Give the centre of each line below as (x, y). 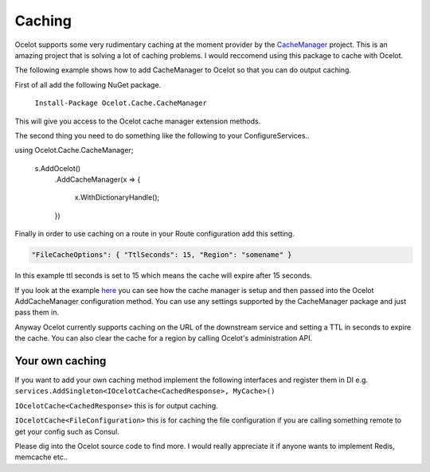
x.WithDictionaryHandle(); (117, 197)
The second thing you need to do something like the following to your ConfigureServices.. (162, 135)
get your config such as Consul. (67, 431)
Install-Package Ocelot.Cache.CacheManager (121, 103)
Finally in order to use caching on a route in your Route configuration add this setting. (154, 234)
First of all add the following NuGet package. (88, 84)
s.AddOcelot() (58, 168)
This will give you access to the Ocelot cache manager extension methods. (138, 121)
